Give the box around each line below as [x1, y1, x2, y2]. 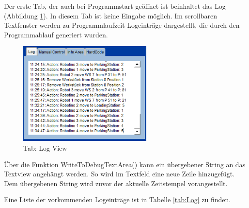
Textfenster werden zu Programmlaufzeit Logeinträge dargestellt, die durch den [4, 20, 240, 30]
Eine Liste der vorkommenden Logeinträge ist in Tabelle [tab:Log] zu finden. [4, 194, 231, 205]
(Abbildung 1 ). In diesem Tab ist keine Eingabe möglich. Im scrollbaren [4, 10, 217, 20]
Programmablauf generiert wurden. [4, 29, 108, 39]
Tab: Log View [23, 143, 67, 153]
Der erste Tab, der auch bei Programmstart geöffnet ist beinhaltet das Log [4, 1, 226, 11]
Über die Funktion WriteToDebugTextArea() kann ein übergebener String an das [4, 159, 246, 169]
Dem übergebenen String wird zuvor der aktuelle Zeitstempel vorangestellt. [4, 178, 228, 188]
